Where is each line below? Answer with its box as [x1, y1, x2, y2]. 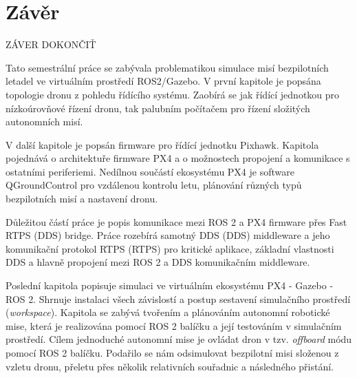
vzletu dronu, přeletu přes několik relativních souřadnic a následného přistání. [6, 359, 334, 373]
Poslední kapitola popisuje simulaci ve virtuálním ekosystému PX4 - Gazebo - [6, 278, 334, 293]
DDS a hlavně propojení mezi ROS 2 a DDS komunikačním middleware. [6, 255, 310, 269]
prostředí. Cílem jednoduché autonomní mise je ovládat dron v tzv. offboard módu [6, 332, 352, 346]
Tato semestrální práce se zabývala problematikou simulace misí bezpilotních [6, 60, 329, 74]
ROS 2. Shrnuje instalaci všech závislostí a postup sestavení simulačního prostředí [6, 291, 351, 306]
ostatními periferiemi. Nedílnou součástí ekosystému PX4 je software [6, 164, 294, 178]
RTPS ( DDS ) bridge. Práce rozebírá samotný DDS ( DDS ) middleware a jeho [6, 228, 330, 242]
